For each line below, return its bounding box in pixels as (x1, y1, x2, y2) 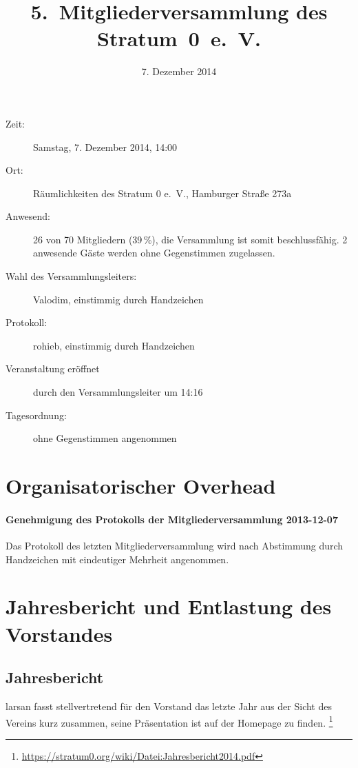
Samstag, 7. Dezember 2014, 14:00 (33, 139, 178, 154)
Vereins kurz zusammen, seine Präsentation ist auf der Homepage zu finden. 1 (6, 713, 333, 729)
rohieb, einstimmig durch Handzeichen (33, 338, 195, 352)
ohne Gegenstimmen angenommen (33, 431, 177, 445)
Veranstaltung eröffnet (6, 361, 100, 376)
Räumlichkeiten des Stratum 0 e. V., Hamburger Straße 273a (33, 185, 292, 200)
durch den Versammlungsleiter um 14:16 (33, 385, 203, 399)
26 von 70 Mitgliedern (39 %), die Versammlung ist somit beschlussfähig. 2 (33, 232, 348, 246)
